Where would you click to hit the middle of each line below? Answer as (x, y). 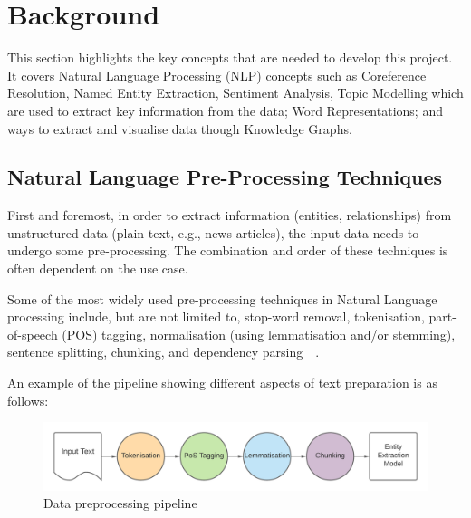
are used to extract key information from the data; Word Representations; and (225, 110)
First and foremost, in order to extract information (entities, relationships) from (230, 215)
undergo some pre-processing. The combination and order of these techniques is (228, 250)
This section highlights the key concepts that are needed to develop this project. (230, 58)
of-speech (33, 334)
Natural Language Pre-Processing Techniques (225, 177)
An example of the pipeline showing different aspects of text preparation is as (222, 383)
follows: (28, 400)
